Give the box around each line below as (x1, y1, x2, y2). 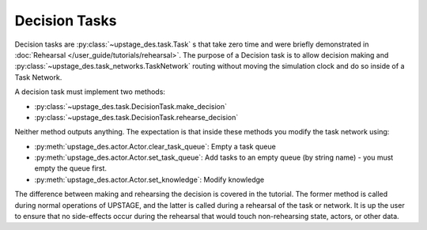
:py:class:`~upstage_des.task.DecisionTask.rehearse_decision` (34, 112, 239, 122)
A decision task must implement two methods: (14, 87, 166, 96)
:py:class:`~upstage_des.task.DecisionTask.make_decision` (34, 101, 227, 111)
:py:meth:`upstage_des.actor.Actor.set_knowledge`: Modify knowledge (34, 175, 265, 184)
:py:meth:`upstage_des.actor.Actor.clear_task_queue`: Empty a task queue (34, 141, 276, 151)
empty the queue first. (34, 164, 107, 173)
